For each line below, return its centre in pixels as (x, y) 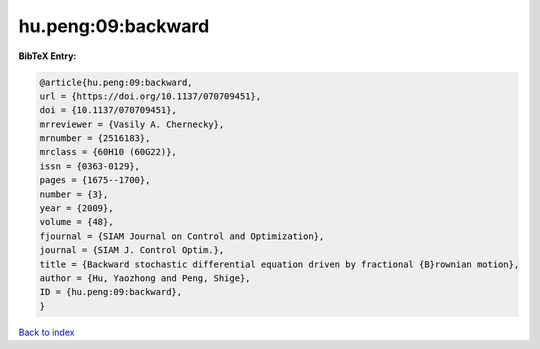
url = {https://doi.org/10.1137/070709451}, (150, 96)
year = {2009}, (76, 208)
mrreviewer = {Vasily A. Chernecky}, (132, 124)
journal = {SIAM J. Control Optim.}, (132, 250)
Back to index (46, 332)
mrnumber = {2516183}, (95, 138)
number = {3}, (74, 194)
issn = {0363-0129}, (89, 166)
